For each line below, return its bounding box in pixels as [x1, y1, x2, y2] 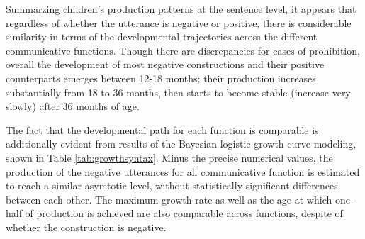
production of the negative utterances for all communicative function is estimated [6, 164, 360, 179]
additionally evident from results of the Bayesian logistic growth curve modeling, [6, 136, 356, 151]
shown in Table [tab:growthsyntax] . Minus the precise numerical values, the [6, 150, 333, 165]
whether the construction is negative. [6, 219, 167, 234]
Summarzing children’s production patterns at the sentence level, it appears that [6, 1, 356, 16]
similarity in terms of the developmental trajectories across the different [6, 29, 318, 44]
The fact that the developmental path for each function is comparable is [6, 122, 319, 137]
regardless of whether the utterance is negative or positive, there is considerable [6, 15, 352, 30]
